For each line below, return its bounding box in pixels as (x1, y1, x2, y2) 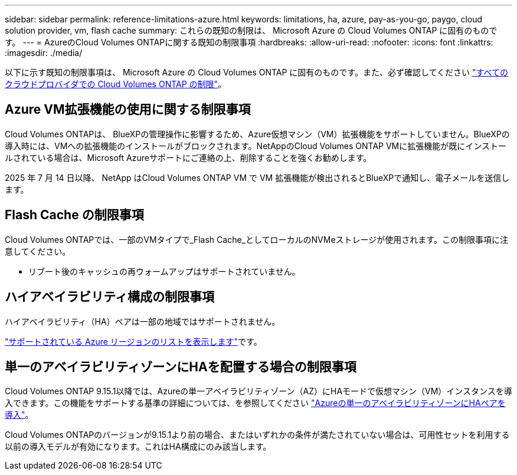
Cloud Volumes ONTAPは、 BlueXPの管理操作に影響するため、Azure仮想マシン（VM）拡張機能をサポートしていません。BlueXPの (5, 128, 510, 139)
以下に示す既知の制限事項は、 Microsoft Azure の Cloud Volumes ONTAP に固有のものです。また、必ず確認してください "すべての (5, 67, 509, 77)
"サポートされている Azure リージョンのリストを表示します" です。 (5, 336, 262, 347)
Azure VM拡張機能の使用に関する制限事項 (5, 102, 251, 117)
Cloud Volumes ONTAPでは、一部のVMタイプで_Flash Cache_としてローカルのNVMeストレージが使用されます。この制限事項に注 (5, 234, 508, 245)
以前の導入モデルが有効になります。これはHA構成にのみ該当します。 (5, 441, 271, 452)
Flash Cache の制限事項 (5, 207, 144, 223)
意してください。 (5, 246, 71, 256)
